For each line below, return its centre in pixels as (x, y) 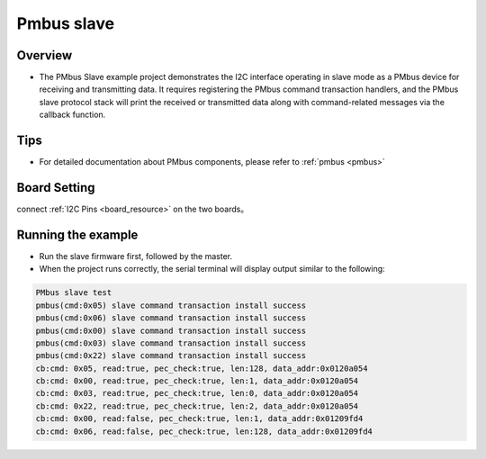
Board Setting (56, 188)
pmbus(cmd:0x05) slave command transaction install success (171, 305)
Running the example (77, 234)
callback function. (72, 115)
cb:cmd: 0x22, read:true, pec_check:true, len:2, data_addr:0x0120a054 (197, 406)
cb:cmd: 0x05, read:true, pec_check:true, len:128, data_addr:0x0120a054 (202, 368)
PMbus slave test (74, 293)
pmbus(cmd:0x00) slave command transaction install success (171, 330)
